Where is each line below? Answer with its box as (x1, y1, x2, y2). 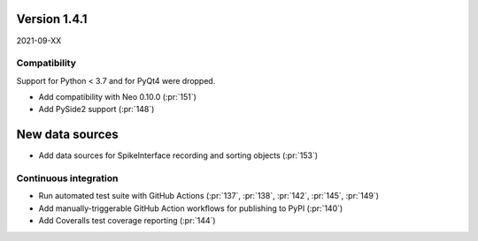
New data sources (16, 127, 119, 142)
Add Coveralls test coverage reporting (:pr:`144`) (38, 215, 216, 226)
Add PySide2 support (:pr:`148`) (38, 104, 155, 115)
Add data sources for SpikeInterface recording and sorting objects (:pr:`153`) (38, 150, 319, 161)
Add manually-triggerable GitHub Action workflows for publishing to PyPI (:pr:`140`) (38, 203, 343, 214)
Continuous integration (16, 172, 119, 185)
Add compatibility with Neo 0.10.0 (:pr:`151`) (38, 92, 197, 102)
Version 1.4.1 (16, 11, 88, 26)
